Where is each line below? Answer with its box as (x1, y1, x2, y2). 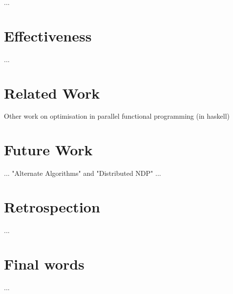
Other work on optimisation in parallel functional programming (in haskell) (4, 111, 230, 121)
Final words (4, 253, 85, 273)
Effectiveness (4, 25, 92, 45)
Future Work (4, 140, 93, 160)
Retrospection (4, 196, 100, 216)
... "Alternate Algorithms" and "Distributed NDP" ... (4, 168, 161, 178)
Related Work (4, 83, 100, 103)
